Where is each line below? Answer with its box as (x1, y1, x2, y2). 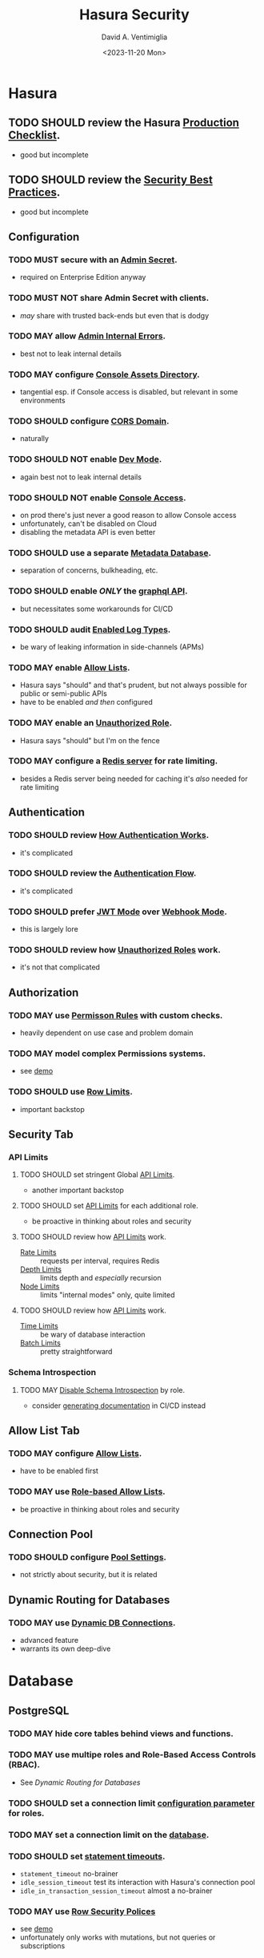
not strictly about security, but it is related (19, 1570, 158, 1580)
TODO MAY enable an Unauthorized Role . (8, 718, 173, 729)
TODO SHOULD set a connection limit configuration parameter (8, 1798, 255, 1809)
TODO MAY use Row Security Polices (8, 1906, 156, 1917)
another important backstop (31, 1185, 124, 1195)
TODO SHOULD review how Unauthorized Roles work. (8, 945, 222, 956)
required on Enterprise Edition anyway (19, 273, 146, 282)
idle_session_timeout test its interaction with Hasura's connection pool (19, 1877, 256, 1887)
